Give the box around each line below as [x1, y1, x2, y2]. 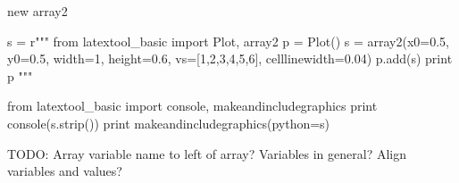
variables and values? [7, 162, 122, 180]
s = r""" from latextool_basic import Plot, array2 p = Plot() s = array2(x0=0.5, [7, 31, 449, 50]
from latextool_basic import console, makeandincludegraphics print [7, 96, 378, 115]
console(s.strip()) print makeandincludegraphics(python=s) [7, 113, 330, 132]
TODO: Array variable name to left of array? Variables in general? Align [7, 144, 407, 162]
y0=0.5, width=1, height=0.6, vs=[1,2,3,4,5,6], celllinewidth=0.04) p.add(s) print [7, 49, 453, 68]
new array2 [7, 2, 68, 20]
